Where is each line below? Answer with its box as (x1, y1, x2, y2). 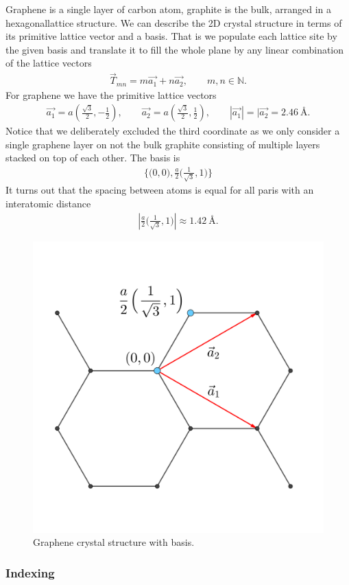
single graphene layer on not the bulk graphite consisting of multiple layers (5, 137, 320, 151)
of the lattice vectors (5, 56, 92, 70)
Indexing (5, 564, 55, 581)
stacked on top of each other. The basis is (5, 150, 180, 165)
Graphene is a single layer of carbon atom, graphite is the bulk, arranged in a (5, 2, 332, 16)
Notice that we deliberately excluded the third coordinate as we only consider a (5, 124, 340, 138)
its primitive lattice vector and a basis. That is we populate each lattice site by (5, 29, 337, 43)
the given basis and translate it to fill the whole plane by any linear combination (5, 42, 344, 56)
